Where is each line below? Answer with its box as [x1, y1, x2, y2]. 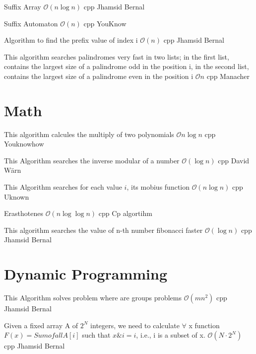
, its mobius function [127, 182, 190, 192]
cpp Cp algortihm [98, 208, 152, 218]
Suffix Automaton [4, 18, 58, 28]
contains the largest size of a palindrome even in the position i [4, 71, 193, 81]
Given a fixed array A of [4, 320, 78, 330]
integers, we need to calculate [90, 320, 180, 330]
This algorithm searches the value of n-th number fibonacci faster [4, 224, 203, 235]
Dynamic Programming [4, 264, 168, 284]
